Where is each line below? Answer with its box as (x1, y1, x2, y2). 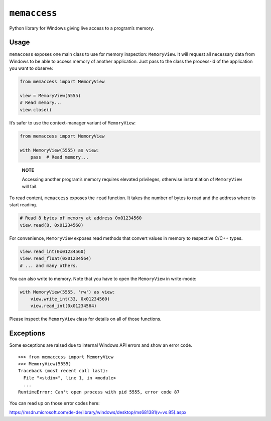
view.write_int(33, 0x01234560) (30, 296, 110, 302)
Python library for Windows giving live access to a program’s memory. (9, 25, 154, 31)
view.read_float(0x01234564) (20, 256, 92, 261)
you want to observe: (9, 65, 53, 71)
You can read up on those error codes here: (9, 400, 100, 406)
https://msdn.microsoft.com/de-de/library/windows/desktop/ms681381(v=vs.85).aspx (9, 409, 187, 415)
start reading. (9, 202, 37, 208)
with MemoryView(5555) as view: (20, 147, 100, 153)
